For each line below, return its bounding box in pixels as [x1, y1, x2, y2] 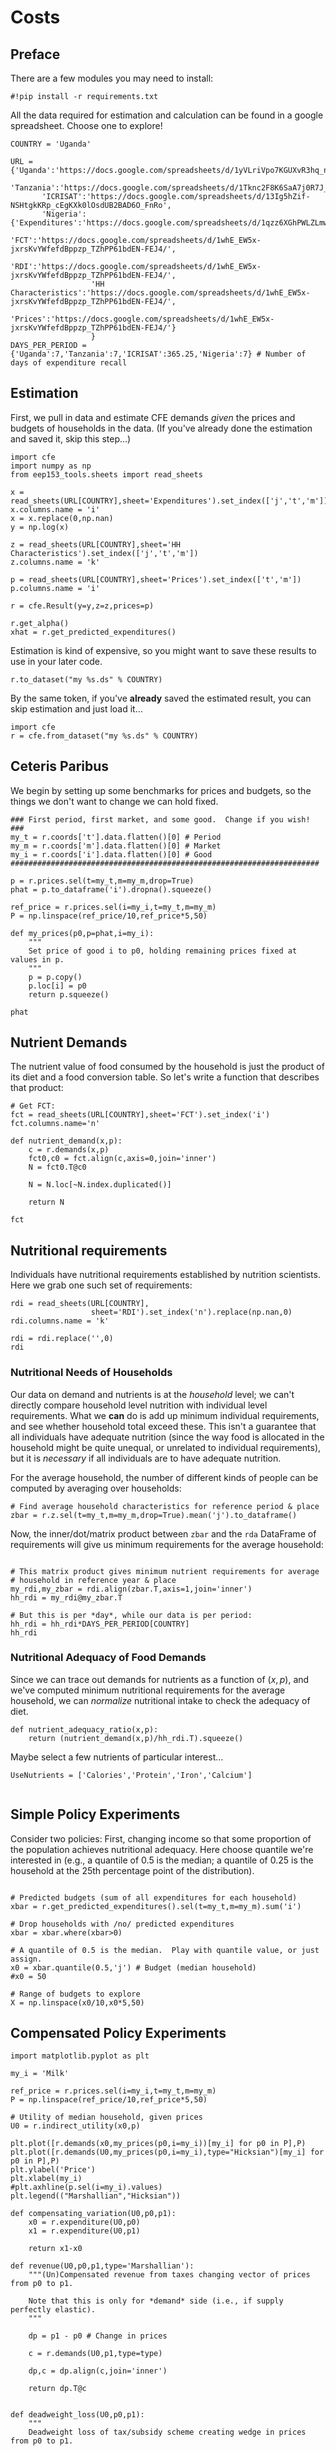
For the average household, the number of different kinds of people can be [10, 1471, 319, 1483]
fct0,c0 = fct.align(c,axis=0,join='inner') [28, 1154, 217, 1164]
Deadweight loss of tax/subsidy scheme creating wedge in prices [28, 2427, 307, 2438]
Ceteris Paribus [10, 758, 110, 775]
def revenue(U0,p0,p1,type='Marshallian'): [10, 2261, 195, 2271]
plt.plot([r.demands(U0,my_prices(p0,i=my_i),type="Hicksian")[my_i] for [10, 2147, 325, 2158]
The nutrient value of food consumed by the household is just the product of [10, 1061, 325, 1073]
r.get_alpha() [10, 618, 70, 628]
